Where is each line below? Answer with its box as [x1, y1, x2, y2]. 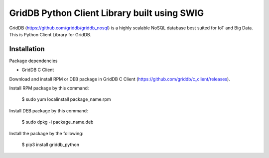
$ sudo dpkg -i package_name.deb [21, 119, 94, 125]
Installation [9, 45, 45, 53]
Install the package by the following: [9, 130, 84, 136]
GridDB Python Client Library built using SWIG [9, 7, 204, 18]
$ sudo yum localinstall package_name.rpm [21, 96, 111, 102]
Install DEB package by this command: [9, 107, 88, 114]
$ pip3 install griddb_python [21, 142, 80, 148]
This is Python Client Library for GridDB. [9, 31, 92, 37]
